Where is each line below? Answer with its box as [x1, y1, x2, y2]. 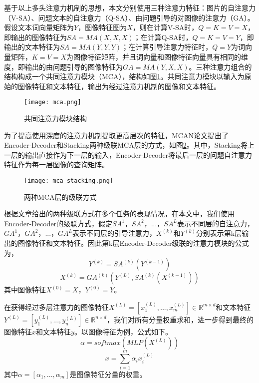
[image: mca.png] [24, 99, 81, 106]
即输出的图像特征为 [4, 32, 67, 42]
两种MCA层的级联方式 [24, 191, 97, 202]
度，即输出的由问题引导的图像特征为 [4, 61, 123, 72]
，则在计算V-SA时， [132, 22, 199, 33]
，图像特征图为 [78, 22, 127, 33]
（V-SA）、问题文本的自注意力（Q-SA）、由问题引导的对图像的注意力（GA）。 [4, 12, 255, 23]
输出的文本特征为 [4, 42, 60, 52]
